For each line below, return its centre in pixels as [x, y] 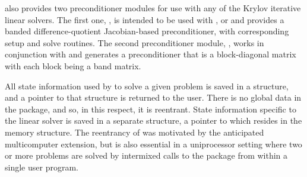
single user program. [42, 167]
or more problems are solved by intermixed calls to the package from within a [146, 155]
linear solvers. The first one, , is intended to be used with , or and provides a [145, 19]
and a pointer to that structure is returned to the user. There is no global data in [153, 97]
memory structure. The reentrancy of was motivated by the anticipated [134, 132]
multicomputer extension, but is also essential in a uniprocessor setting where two [153, 144]
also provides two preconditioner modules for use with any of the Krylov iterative [153, 8]
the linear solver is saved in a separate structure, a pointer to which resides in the [153, 120]
